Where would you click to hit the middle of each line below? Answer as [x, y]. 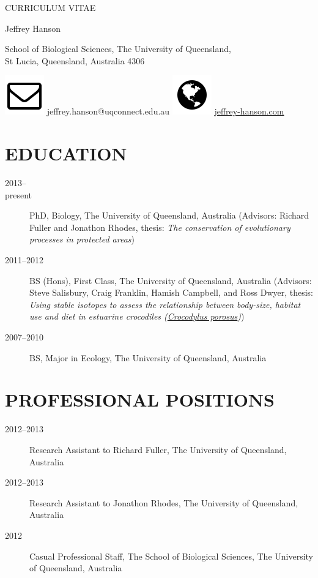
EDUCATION [66, 153]
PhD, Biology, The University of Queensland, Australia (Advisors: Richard [169, 215]
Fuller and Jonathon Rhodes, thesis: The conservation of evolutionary [160, 227]
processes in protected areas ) [82, 239]
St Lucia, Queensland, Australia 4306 [75, 60]
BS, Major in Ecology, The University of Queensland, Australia [148, 357]
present [19, 194]
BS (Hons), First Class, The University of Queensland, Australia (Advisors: [171, 280]
